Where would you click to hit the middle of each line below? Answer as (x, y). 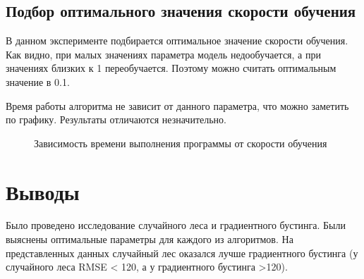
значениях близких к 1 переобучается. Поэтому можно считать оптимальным (171, 68)
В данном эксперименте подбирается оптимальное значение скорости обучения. (177, 41)
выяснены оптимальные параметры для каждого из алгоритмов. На (150, 239)
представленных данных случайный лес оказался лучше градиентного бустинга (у (182, 253)
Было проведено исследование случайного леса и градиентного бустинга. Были (176, 225)
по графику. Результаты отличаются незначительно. (116, 119)
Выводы (43, 191)
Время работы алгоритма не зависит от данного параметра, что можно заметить (177, 105)
